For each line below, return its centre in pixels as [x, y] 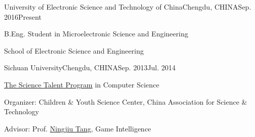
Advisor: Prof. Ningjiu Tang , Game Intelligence [78, 128]
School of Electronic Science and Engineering [74, 50]
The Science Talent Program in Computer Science [82, 84]
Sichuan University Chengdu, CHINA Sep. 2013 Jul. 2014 [90, 67]
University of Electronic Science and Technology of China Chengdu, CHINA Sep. [128, 7]
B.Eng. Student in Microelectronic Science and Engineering [96, 34]
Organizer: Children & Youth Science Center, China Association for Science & [126, 101]
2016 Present [23, 16]
